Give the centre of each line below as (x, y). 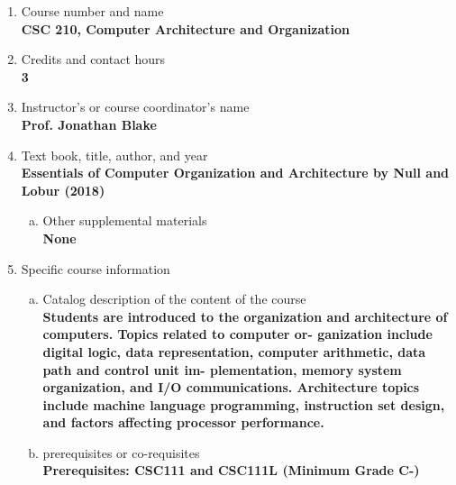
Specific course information (96, 268)
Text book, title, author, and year (114, 155)
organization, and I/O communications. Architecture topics (231, 387)
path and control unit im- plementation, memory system (222, 369)
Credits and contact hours (93, 59)
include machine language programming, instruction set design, (244, 404)
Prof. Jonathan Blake (89, 124)
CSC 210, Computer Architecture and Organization (186, 28)
